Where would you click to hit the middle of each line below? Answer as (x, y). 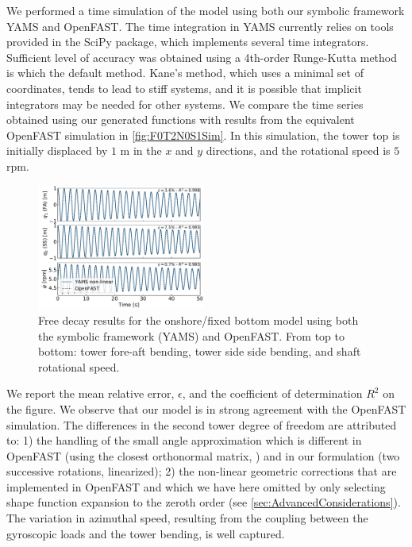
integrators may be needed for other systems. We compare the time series (185, 104)
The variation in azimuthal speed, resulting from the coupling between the (187, 518)
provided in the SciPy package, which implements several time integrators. (188, 42)
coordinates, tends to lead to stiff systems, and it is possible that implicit (184, 88)
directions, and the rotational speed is (298, 150)
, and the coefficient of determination (272, 393)
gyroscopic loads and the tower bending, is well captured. (146, 533)
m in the (141, 150)
